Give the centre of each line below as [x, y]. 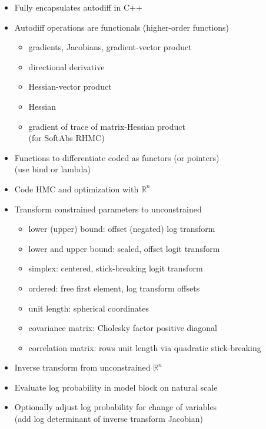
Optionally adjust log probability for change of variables [116, 407]
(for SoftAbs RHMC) [66, 138]
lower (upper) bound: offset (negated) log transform [122, 229]
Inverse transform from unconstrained [82, 367]
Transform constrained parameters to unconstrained [108, 209]
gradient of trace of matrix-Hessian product [107, 126]
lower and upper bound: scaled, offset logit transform [124, 248]
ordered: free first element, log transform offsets [114, 288]
